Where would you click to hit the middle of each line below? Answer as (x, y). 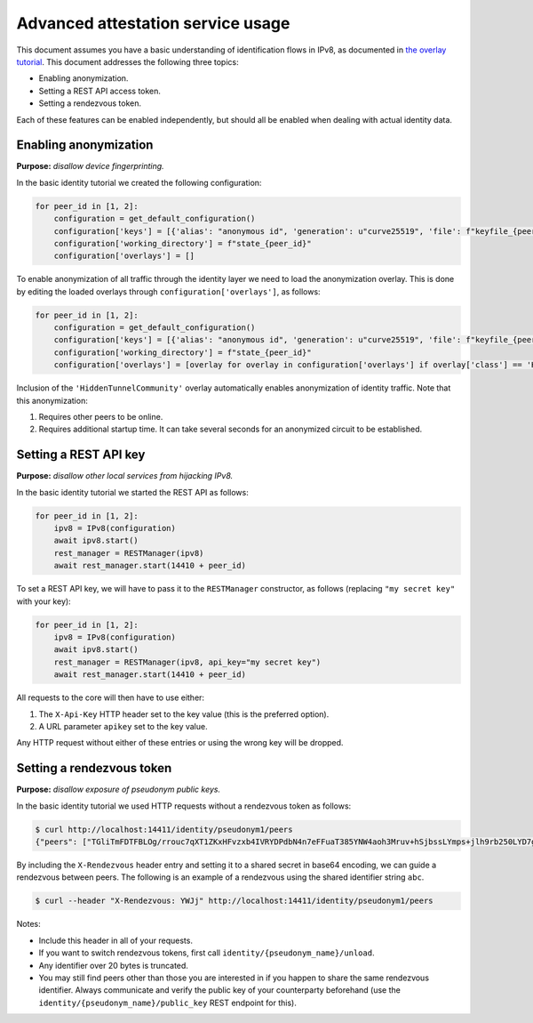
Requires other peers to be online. (101, 417)
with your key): (44, 601)
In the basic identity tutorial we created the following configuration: (139, 182)
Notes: (28, 924)
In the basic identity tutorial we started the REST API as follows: (132, 492)
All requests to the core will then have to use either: (110, 697)
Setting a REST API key (81, 455)
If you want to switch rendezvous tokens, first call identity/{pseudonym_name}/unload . (207, 953)
